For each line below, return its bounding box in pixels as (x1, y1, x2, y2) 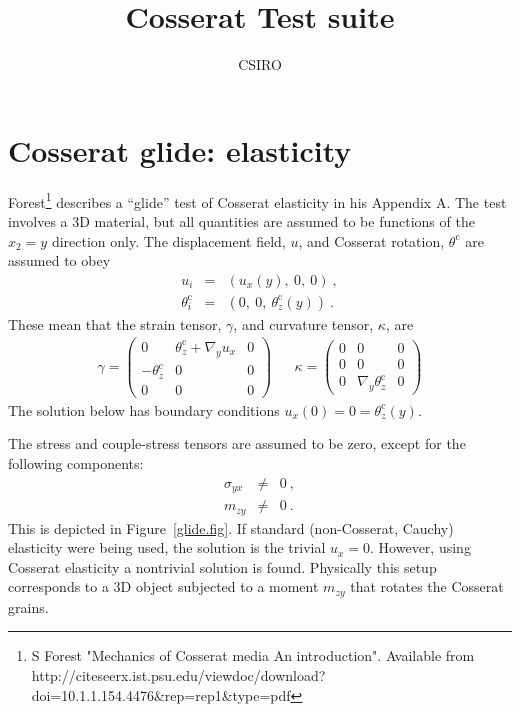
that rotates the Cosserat (350, 576, 504, 597)
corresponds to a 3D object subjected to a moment (8, 576, 319, 597)
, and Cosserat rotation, (298, 230, 445, 251)
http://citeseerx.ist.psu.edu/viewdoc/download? (31, 664, 326, 685)
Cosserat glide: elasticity (8, 129, 352, 170)
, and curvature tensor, (233, 313, 374, 334)
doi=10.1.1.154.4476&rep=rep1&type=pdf (31, 684, 291, 705)
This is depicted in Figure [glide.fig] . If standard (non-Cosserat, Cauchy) (8, 517, 454, 538)
